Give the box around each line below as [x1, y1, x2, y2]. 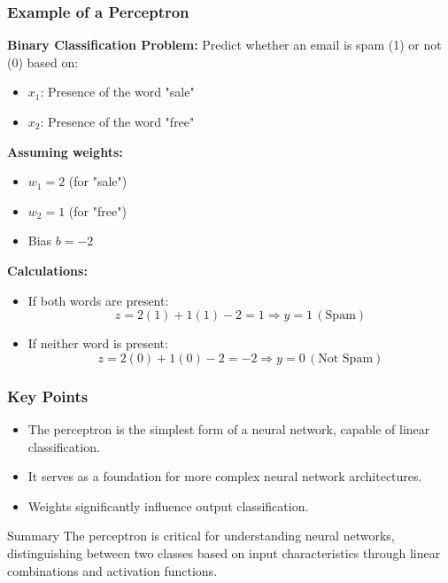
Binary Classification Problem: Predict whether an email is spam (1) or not [7, 35, 442, 54]
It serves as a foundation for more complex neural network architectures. [27, 467, 422, 486]
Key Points [7, 385, 89, 407]
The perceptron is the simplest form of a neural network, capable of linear [27, 419, 430, 438]
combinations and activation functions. [7, 561, 218, 579]
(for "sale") [68, 172, 127, 190]
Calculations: [7, 260, 88, 279]
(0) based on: [7, 52, 79, 71]
